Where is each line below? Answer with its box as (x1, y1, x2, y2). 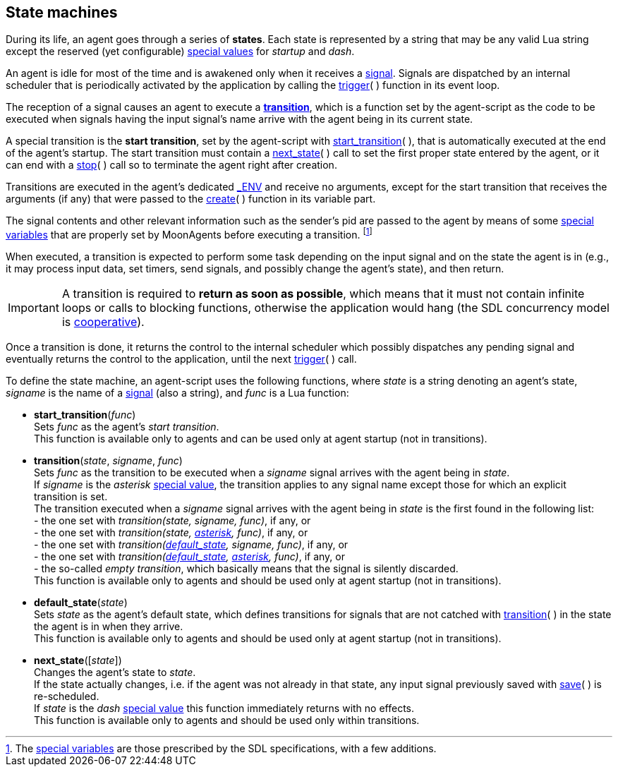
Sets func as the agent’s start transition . (34, 421, 219, 433)
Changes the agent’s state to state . (34, 666, 196, 679)
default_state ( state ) (34, 596, 128, 609)
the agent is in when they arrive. (34, 620, 183, 633)
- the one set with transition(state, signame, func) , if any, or (34, 514, 311, 527)
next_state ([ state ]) (34, 654, 122, 667)
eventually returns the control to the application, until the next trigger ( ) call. (6, 353, 357, 366)
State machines (6, 4, 118, 21)
